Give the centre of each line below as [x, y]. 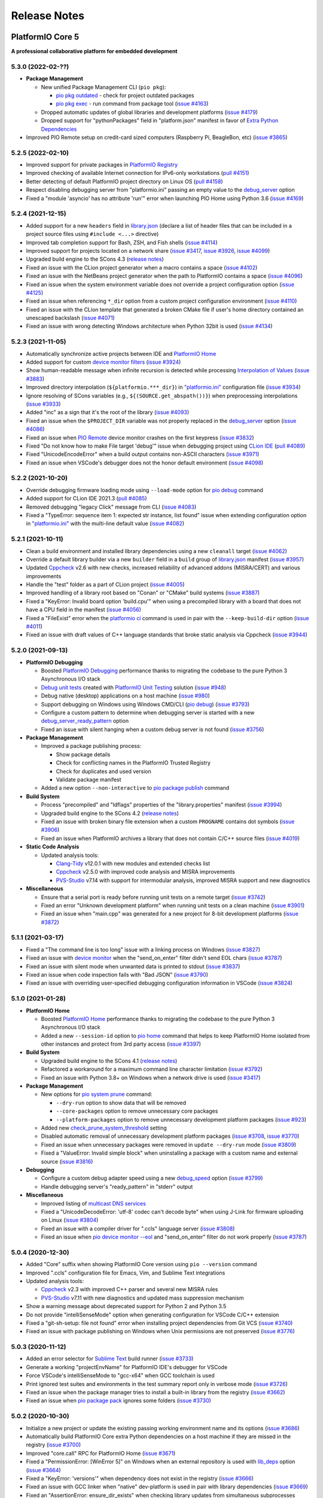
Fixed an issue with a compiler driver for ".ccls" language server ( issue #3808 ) [138, 1228]
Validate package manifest [89, 780]
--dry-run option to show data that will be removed [121, 1103]
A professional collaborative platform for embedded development [94, 52]
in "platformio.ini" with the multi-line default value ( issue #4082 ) [105, 524]
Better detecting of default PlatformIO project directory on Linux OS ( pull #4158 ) [125, 181]
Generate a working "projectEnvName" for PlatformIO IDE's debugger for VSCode [127, 1367]
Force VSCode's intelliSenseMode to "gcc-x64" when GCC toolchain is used [120, 1376]
